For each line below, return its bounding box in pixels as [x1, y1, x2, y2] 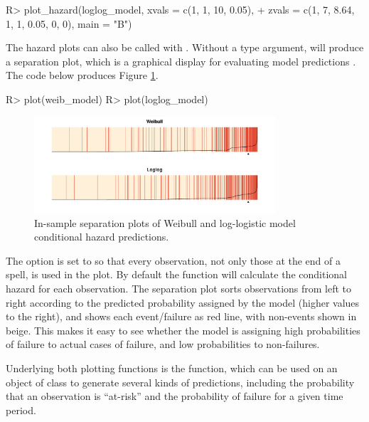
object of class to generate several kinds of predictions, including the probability [6, 374, 355, 389]
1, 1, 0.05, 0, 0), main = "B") [6, 16, 132, 31]
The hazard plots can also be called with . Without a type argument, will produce [6, 40, 364, 55]
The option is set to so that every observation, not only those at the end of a [6, 253, 341, 268]
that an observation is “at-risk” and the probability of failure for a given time [6, 389, 343, 403]
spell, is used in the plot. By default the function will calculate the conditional [6, 267, 347, 282]
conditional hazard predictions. [34, 229, 169, 244]
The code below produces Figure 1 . [6, 68, 159, 83]
